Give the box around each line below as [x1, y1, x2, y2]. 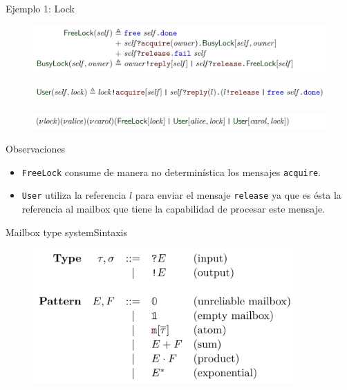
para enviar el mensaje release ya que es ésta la [135, 188, 341, 202]
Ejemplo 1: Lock [6, 1, 75, 15]
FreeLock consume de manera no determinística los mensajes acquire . [21, 164, 321, 179]
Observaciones [6, 142, 66, 156]
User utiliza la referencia [21, 188, 126, 202]
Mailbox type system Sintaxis [6, 224, 128, 239]
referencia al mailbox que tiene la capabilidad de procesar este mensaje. [21, 202, 326, 216]
